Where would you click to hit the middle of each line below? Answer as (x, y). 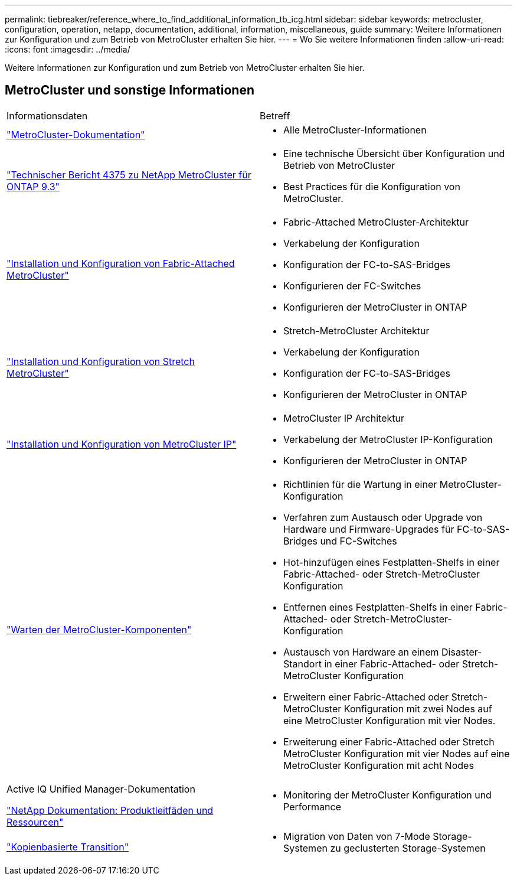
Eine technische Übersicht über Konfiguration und (394, 153)
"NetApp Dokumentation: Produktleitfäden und (110, 810)
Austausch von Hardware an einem (361, 652)
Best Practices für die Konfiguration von (372, 186)
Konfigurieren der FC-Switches (352, 286)
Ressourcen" (35, 822)
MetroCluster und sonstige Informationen (130, 90)
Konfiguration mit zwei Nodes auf (418, 708)
